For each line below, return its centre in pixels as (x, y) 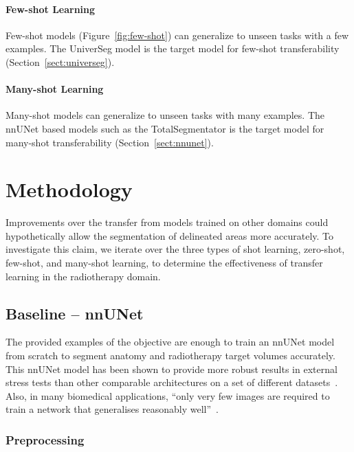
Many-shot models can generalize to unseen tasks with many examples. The (165, 115)
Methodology (69, 189)
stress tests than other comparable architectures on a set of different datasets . (172, 382)
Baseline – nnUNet (75, 313)
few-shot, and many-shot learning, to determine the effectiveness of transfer (164, 263)
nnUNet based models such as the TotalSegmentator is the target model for (165, 128)
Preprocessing (45, 439)
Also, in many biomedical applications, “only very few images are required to (168, 395)
